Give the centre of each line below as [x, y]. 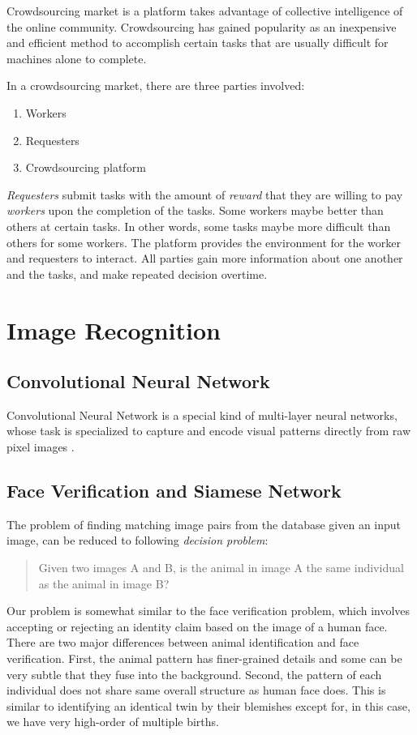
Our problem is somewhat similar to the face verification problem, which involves [208, 611]
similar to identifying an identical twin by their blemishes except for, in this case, [208, 705]
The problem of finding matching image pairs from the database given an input [204, 524]
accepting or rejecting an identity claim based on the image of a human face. [197, 626]
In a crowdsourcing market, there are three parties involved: [156, 85]
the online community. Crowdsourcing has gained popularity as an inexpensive [202, 26]
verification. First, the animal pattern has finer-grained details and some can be [204, 658]
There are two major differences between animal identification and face [183, 642]
